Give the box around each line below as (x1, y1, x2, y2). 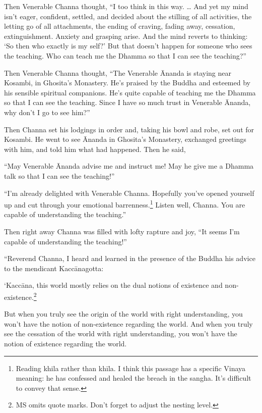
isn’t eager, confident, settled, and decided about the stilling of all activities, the (4, 11, 252, 21)
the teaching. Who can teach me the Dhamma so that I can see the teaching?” (4, 50, 246, 61)
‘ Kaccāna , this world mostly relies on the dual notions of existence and (4, 280, 223, 290)
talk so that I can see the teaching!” (4, 170, 115, 181)
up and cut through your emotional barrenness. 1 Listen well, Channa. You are (4, 198, 245, 210)
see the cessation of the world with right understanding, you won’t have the (4, 328, 237, 339)
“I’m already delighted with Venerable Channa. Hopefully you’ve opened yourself (4, 187, 254, 198)
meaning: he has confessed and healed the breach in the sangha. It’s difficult (16, 373, 251, 383)
